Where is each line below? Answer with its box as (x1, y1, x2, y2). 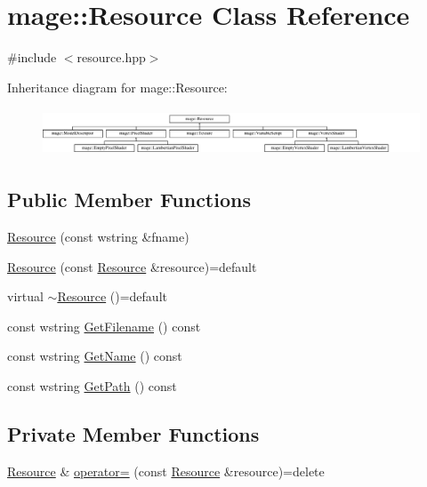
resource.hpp (77, 48, 146, 67)
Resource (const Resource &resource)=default (7, 257, 257, 275)
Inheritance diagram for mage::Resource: (7, 77, 228, 96)
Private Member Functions (7, 420, 260, 448)
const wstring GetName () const (7, 347, 182, 365)
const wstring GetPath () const (7, 377, 177, 395)
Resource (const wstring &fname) (7, 228, 189, 246)
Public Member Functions (7, 186, 251, 213)
